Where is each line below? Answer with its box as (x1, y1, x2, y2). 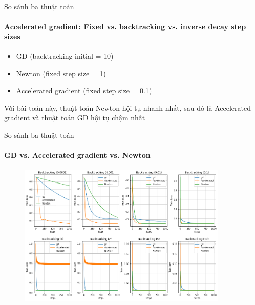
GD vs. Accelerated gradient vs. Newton (4, 150, 151, 160)
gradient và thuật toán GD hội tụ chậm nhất (4, 112, 145, 123)
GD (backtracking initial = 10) (16, 50, 114, 61)
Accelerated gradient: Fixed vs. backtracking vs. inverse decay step (4, 21, 246, 32)
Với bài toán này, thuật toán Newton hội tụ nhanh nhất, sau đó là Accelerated (4, 102, 251, 113)
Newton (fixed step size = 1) (16, 68, 106, 78)
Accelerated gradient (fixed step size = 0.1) (16, 85, 152, 96)
